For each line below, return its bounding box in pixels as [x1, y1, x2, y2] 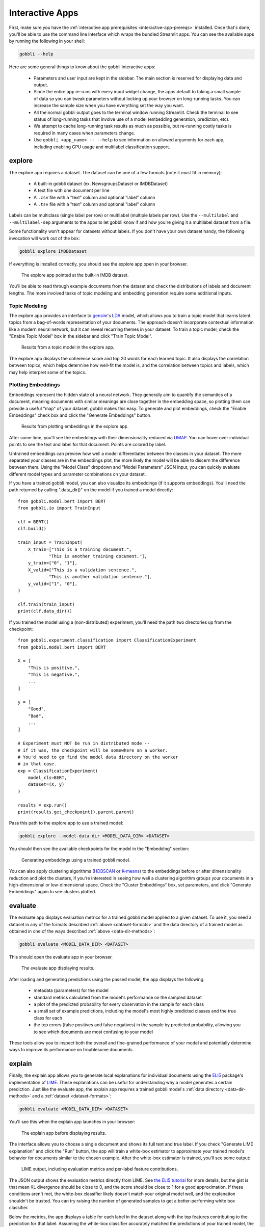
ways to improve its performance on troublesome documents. [9, 1047, 134, 1053]
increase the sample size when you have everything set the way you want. [33, 103, 184, 108]
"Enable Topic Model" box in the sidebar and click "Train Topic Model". [9, 333, 153, 339]
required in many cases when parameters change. [33, 130, 135, 136]
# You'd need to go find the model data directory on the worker [18, 754, 179, 760]
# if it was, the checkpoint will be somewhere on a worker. [18, 747, 168, 753]
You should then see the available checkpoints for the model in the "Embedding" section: [9, 846, 189, 852]
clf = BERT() [18, 519, 49, 525]
